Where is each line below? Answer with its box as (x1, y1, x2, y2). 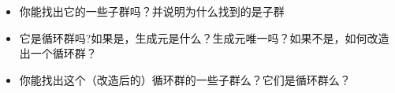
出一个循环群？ (19, 45, 97, 61)
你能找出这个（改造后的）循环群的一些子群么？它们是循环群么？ (19, 71, 351, 87)
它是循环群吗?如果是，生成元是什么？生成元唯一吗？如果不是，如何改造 (19, 29, 389, 46)
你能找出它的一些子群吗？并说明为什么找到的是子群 (19, 3, 285, 19)
